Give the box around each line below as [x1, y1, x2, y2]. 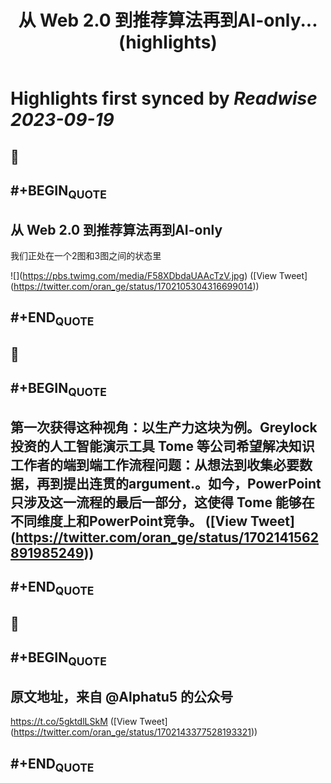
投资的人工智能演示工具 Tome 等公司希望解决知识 [10, 437, 315, 455]
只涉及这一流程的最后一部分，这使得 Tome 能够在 [10, 494, 315, 511]
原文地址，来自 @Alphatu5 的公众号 [10, 688, 233, 705]
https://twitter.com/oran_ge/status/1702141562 [14, 529, 319, 546]
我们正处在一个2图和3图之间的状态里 [10, 249, 162, 261]
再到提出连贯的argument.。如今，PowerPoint [36, 475, 322, 492]
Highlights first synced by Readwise [10, 87, 318, 110]
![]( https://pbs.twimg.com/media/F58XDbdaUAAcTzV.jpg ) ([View [10, 269, 277, 281]
